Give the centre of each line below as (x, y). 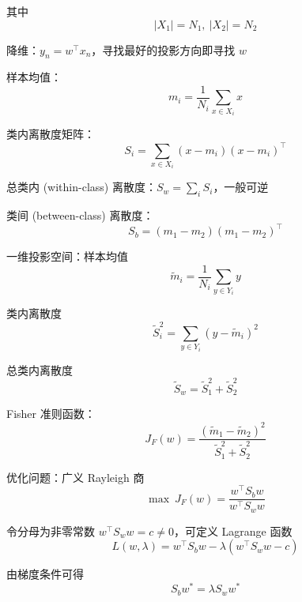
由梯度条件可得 (45, 574)
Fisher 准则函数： (51, 414)
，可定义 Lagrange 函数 (233, 531)
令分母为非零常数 (51, 531)
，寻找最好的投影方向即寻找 (163, 49)
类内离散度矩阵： (51, 134)
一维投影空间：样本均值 (67, 256)
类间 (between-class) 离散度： (80, 215)
